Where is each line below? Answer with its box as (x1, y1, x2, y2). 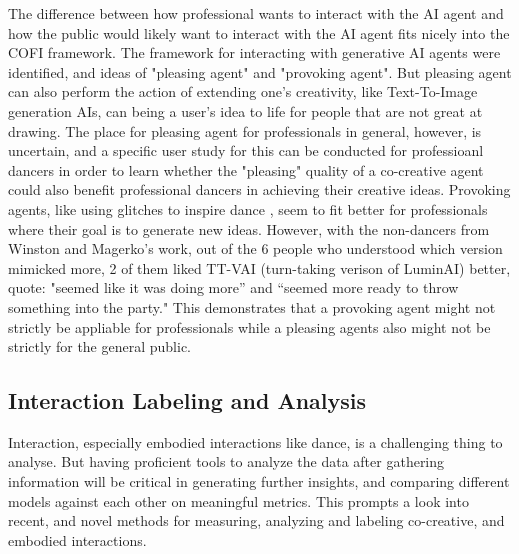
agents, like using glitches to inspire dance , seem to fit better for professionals (8, 198, 488, 219)
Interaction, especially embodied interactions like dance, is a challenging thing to (8, 431, 503, 452)
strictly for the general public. (8, 336, 191, 357)
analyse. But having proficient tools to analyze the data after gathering (8, 451, 445, 472)
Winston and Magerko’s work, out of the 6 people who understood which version (8, 238, 503, 259)
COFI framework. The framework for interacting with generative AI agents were (8, 42, 501, 63)
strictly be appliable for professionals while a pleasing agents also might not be (8, 316, 491, 337)
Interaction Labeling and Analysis (8, 385, 367, 416)
